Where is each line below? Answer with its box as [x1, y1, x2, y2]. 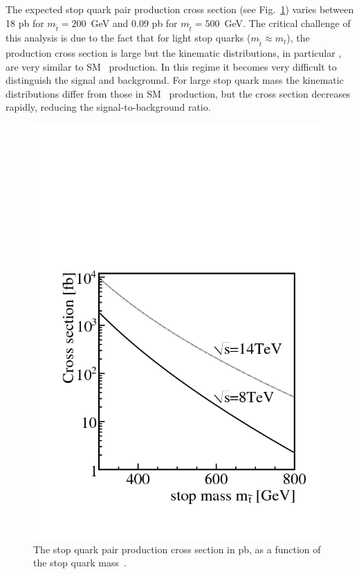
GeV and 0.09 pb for [91, 15, 178, 30]
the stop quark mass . [33, 555, 127, 570]
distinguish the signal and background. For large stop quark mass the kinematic [6, 73, 344, 87]
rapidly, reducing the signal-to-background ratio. [6, 100, 211, 114]
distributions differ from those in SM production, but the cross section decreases [6, 86, 351, 100]
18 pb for [6, 15, 44, 30]
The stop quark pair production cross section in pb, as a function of [33, 541, 321, 556]
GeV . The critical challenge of [224, 15, 351, 30]
